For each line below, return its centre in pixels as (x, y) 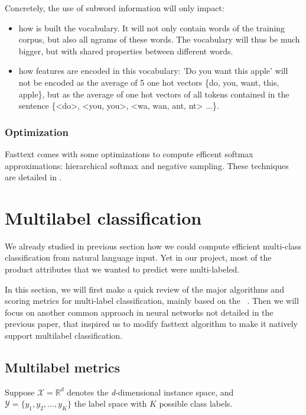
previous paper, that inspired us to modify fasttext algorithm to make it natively (151, 324)
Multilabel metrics (62, 367)
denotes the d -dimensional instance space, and (150, 392)
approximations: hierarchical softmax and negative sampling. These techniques (147, 165)
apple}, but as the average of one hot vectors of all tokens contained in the (154, 94)
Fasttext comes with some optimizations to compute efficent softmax (129, 153)
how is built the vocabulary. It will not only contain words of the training (152, 27)
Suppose (20, 392)
